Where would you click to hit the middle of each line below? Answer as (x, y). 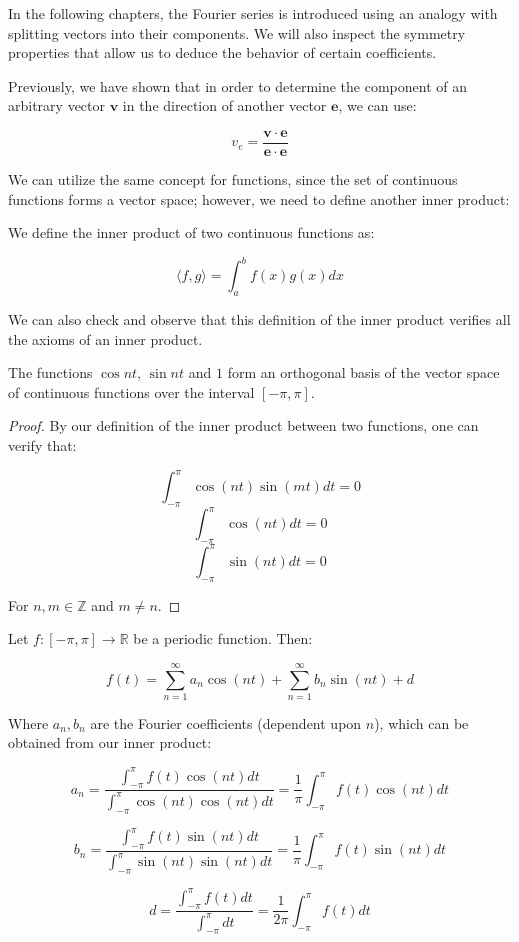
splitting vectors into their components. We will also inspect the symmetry (237, 32)
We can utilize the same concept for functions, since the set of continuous (233, 179)
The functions (50, 372)
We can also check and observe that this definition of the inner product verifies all (259, 319)
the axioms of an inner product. (105, 338)
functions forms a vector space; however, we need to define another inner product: (259, 198)
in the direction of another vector (224, 105)
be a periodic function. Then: (223, 638)
